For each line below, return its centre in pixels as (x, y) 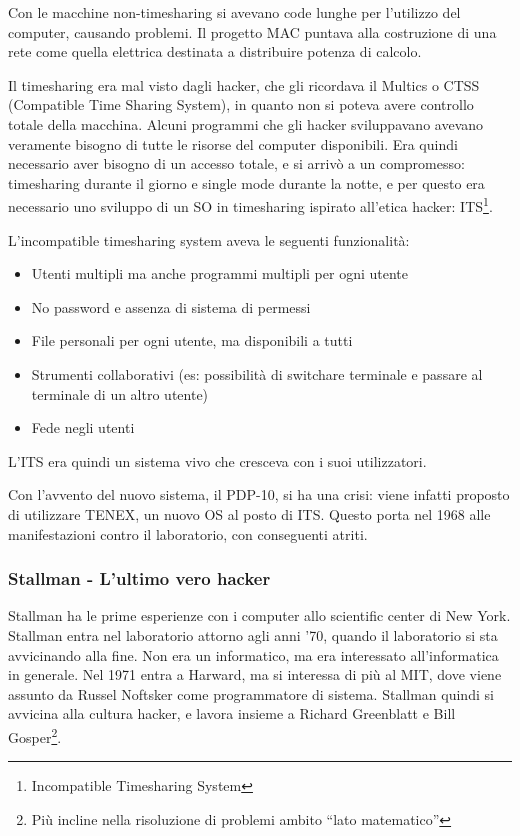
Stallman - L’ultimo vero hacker (139, 578)
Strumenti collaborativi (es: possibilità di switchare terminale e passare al (257, 373)
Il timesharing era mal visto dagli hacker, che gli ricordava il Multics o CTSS (244, 84)
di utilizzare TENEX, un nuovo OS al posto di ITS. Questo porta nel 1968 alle (249, 513)
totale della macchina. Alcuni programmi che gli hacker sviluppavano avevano (246, 123)
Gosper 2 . (35, 735)
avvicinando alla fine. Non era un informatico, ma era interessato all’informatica (253, 654)
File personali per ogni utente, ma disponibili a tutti (192, 340)
